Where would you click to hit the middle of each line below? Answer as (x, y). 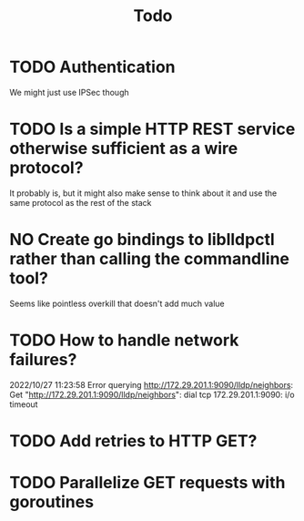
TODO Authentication (92, 67)
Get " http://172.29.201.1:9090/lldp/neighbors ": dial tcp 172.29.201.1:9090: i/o (152, 394)
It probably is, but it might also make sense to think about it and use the (143, 193)
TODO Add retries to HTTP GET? (133, 440)
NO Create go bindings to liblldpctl (142, 240)
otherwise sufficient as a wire (124, 149)
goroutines (51, 502)
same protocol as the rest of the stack (81, 202)
